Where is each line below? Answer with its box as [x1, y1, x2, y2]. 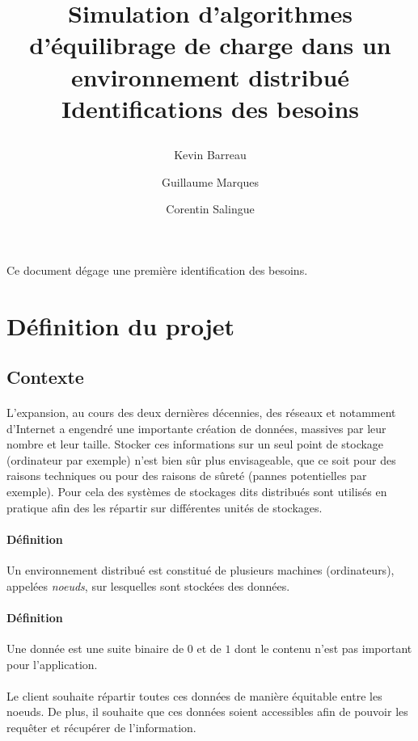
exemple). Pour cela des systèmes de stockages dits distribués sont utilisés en [6, 483, 387, 500]
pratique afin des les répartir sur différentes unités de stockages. [6, 499, 323, 516]
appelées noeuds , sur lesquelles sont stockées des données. [6, 577, 290, 594]
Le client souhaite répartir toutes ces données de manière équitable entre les [6, 687, 382, 704]
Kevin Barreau [174, 145, 247, 162]
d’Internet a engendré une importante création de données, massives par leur [6, 419, 386, 436]
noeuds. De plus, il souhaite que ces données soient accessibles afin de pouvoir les [6, 703, 408, 720]
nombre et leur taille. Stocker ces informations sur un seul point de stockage [6, 436, 384, 453]
